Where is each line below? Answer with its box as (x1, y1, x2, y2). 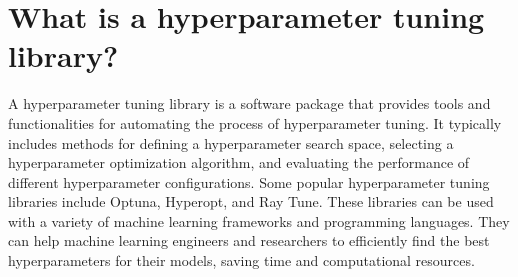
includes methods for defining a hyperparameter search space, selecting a (8, 132, 454, 153)
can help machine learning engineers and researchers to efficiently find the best (8, 230, 490, 251)
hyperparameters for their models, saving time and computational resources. (8, 250, 475, 271)
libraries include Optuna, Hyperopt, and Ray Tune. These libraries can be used (8, 191, 494, 212)
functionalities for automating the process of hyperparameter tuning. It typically (8, 112, 502, 133)
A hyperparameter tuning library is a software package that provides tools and (8, 93, 491, 114)
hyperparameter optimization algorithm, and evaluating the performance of (8, 152, 470, 173)
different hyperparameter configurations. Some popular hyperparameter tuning (8, 171, 490, 192)
